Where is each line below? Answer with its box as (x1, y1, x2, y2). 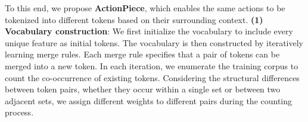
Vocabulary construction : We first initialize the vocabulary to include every (5, 25, 293, 37)
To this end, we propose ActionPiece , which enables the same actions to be (5, 2, 285, 14)
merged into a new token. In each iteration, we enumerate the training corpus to (5, 59, 298, 72)
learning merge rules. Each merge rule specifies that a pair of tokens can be (5, 48, 280, 60)
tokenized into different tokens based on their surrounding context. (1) (5, 13, 263, 25)
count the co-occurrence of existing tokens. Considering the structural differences (5, 71, 300, 84)
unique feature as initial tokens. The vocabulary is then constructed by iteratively (5, 36, 303, 49)
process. (5, 106, 34, 118)
